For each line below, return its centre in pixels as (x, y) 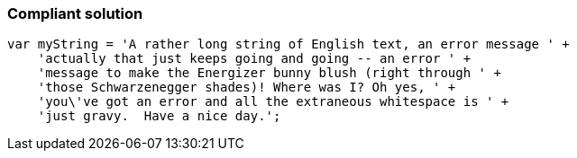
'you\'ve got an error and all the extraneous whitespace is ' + (273, 102)
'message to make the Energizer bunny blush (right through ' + (269, 73)
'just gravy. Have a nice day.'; (159, 116)
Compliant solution (75, 13)
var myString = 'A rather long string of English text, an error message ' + (288, 44)
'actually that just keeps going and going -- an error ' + (254, 59)
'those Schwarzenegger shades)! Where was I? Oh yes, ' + (247, 88)
